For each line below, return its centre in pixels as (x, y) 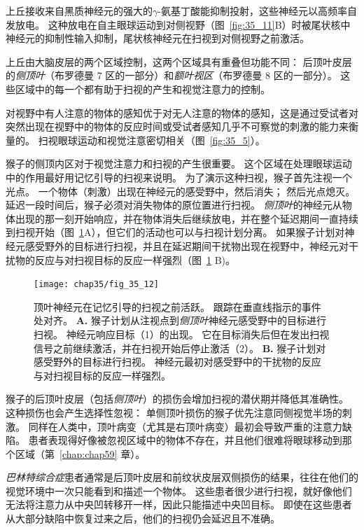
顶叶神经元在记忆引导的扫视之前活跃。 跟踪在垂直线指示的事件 (177, 306)
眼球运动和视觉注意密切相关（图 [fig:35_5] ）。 (161, 140)
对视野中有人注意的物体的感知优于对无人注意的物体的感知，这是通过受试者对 (182, 112)
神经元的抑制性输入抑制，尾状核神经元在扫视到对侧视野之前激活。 (157, 38)
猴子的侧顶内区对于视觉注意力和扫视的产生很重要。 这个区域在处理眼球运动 (179, 163)
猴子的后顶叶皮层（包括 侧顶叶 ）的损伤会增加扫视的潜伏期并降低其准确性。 (177, 399)
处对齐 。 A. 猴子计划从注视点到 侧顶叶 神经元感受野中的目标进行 (180, 320)
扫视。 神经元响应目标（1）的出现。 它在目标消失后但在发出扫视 (182, 334)
